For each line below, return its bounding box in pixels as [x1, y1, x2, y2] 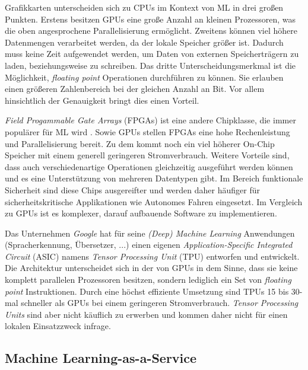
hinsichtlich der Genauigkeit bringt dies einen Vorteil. [5, 94, 199, 106]
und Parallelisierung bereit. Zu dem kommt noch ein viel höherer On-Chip [5, 137, 275, 149]
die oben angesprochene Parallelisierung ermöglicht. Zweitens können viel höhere [5, 24, 297, 37]
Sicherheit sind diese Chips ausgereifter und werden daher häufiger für [5, 183, 260, 196]
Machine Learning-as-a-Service [5, 349, 197, 367]
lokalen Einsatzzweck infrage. [5, 320, 111, 332]
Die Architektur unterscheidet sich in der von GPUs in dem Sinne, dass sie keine [5, 261, 298, 274]
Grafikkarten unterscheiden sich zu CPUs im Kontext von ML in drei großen [5, 1, 284, 13]
